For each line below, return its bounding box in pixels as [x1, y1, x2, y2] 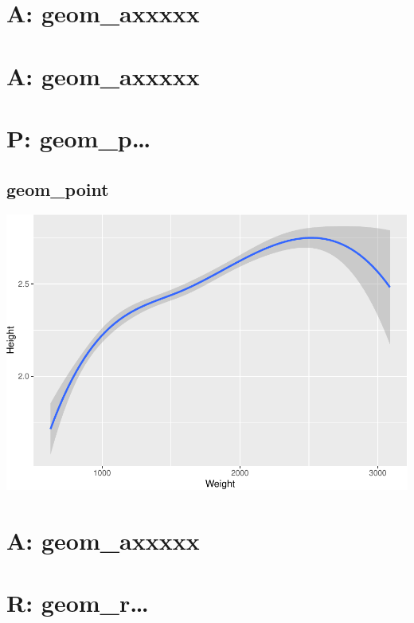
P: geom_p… [6, 121, 151, 154]
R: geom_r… [6, 586, 149, 619]
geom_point [6, 176, 109, 201]
